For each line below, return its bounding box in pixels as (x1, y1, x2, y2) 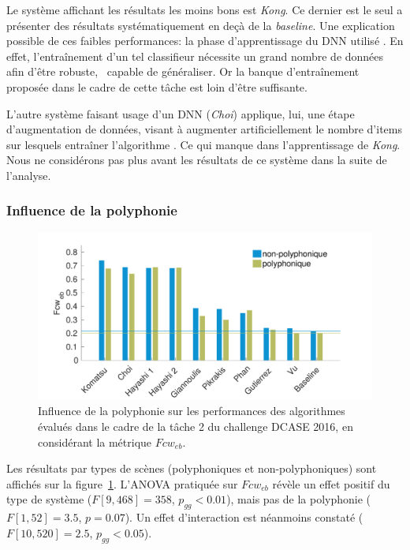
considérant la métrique (38, 433, 152, 450)
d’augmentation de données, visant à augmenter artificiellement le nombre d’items (6, 121, 402, 137)
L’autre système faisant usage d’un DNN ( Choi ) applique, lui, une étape (6, 105, 355, 122)
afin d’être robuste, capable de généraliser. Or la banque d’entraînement (6, 63, 360, 80)
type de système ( (6, 491, 92, 507)
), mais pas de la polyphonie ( (226, 491, 371, 507)
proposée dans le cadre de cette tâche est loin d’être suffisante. (6, 78, 307, 95)
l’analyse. (6, 166, 51, 183)
